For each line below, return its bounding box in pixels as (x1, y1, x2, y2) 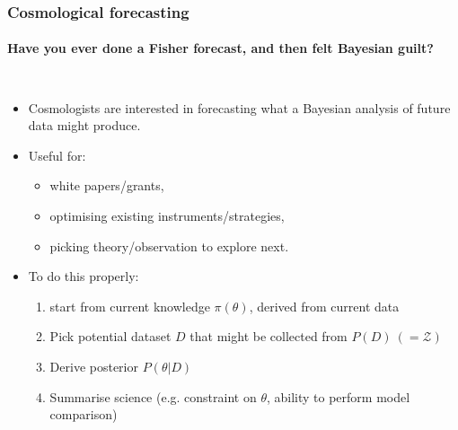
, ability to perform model (266, 387, 410, 406)
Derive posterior (49, 356, 138, 375)
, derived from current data (249, 296, 400, 315)
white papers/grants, (49, 176, 164, 195)
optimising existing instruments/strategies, (49, 206, 285, 225)
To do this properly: (28, 267, 139, 285)
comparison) (49, 405, 118, 424)
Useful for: (28, 145, 86, 164)
